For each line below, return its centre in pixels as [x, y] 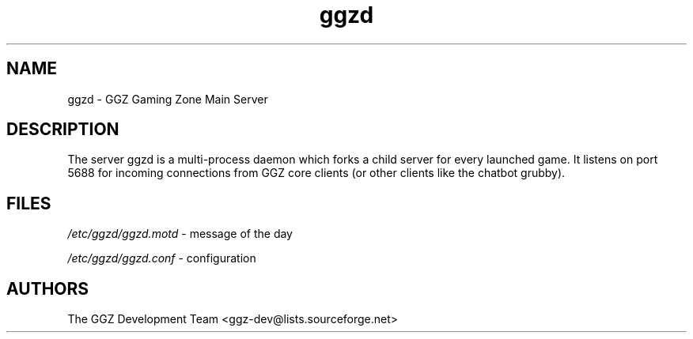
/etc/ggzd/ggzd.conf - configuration [162, 258]
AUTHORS [48, 288]
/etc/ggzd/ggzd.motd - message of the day [180, 234]
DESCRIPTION [63, 130]
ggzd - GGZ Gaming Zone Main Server [168, 99]
